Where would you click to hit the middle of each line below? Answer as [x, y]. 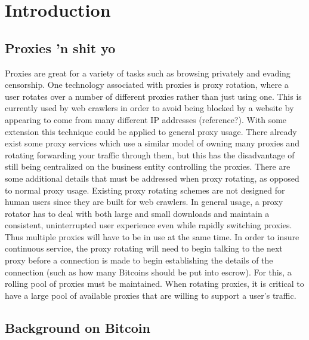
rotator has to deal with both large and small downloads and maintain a [137, 213]
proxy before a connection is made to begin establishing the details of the [139, 260]
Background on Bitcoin [78, 327]
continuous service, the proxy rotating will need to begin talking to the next [144, 248]
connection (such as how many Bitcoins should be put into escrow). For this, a [148, 272]
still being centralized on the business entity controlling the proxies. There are [148, 166]
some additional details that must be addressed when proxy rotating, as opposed [152, 178]
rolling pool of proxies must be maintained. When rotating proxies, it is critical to [154, 284]
